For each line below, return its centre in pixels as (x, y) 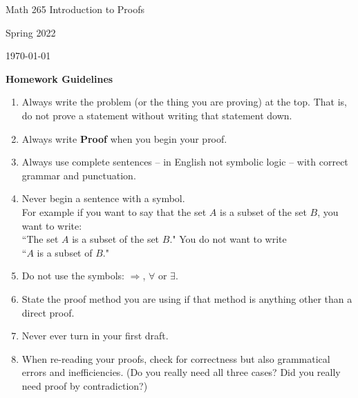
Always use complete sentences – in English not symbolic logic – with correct (185, 162)
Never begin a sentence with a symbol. (103, 198)
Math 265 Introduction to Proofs (75, 9)
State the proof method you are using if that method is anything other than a (187, 298)
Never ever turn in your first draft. (95, 336)
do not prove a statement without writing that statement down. (157, 115)
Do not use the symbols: (73, 276)
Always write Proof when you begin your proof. (124, 138)
